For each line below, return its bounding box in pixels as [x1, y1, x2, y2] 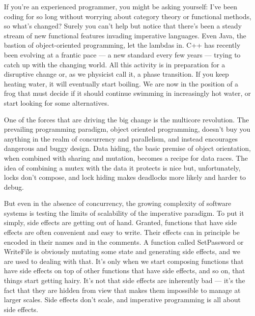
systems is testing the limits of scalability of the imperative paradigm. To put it [4, 207, 244, 218]
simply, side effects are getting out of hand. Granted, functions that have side [4, 217, 237, 228]
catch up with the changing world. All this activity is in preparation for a [4, 59, 225, 69]
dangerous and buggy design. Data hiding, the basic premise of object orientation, [4, 143, 251, 153]
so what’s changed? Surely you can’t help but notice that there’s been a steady [4, 21, 242, 31]
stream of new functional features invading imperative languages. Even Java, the [4, 30, 247, 40]
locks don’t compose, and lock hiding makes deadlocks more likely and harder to [4, 172, 246, 182]
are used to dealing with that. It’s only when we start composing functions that [4, 256, 244, 266]
